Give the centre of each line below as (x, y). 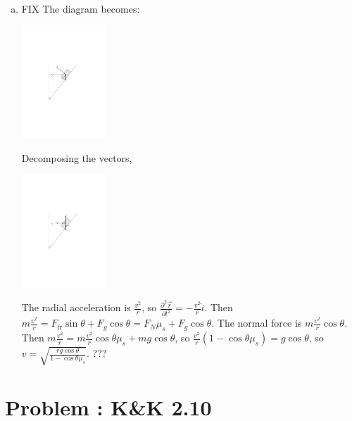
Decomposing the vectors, (77, 157)
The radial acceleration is (76, 307)
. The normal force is (257, 323)
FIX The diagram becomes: (81, 8)
